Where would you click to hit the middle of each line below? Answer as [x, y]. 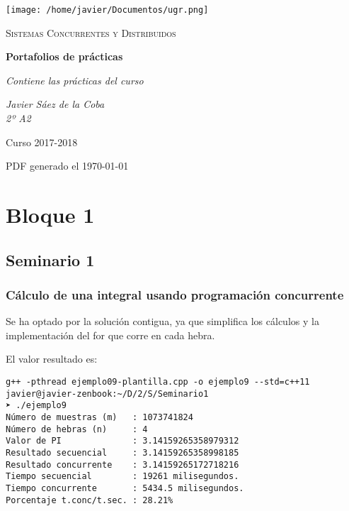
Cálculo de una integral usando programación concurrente [175, 294]
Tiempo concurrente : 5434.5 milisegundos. [125, 488]
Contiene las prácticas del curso [75, 80]
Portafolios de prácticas [64, 56]
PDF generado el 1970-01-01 [67, 166]
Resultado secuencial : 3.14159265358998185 [122, 452]
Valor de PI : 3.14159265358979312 [122, 441]
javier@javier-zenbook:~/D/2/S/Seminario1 [107, 394]
